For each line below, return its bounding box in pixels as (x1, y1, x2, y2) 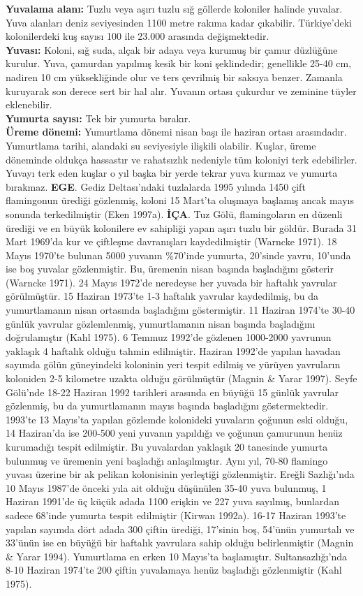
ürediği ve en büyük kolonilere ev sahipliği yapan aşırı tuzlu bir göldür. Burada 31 (6, 220, 357, 235)
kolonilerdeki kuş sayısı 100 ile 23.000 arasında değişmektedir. (6, 29, 269, 43)
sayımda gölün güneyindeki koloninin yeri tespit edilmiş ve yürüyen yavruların (6, 357, 341, 372)
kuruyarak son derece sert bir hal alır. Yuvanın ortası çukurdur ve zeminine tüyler (6, 83, 357, 98)
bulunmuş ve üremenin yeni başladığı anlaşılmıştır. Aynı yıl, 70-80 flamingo (6, 453, 328, 467)
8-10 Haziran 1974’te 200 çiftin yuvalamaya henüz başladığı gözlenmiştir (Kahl (6, 562, 342, 577)
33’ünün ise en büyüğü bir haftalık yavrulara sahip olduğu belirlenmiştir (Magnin (6, 535, 354, 550)
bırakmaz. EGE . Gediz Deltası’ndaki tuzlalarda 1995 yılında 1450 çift (6, 179, 306, 194)
